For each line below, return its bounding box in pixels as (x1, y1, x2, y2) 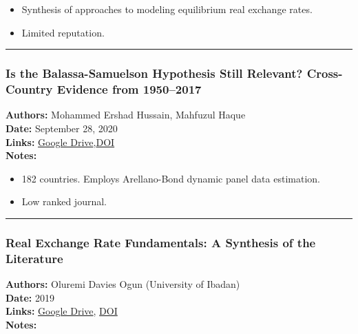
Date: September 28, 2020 (6, 121, 118, 135)
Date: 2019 (6, 290, 54, 304)
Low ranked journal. (21, 194, 107, 209)
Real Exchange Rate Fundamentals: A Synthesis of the (6, 233, 316, 251)
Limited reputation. (21, 25, 105, 39)
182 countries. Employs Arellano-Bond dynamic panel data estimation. (21, 171, 320, 185)
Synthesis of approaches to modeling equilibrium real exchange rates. (21, 2, 313, 16)
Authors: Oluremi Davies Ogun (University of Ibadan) (6, 277, 240, 291)
